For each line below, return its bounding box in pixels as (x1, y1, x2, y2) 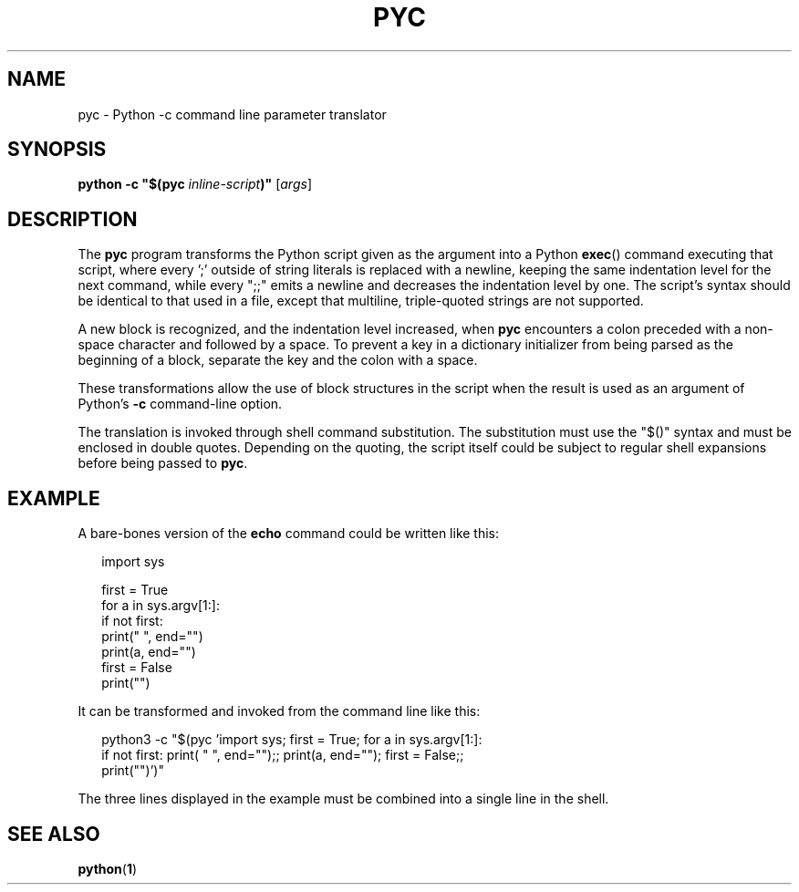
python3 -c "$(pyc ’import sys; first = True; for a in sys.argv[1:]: (101, 731, 483, 748)
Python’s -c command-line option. (78, 396, 283, 412)
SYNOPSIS (7, 138, 107, 161)
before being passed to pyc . (78, 455, 248, 472)
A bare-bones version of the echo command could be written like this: (78, 525, 500, 542)
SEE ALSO (7, 822, 100, 845)
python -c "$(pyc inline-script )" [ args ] (78, 176, 312, 192)
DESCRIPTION (7, 207, 138, 231)
